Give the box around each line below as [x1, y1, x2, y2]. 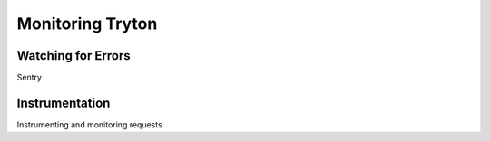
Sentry [16, 72, 43, 83]
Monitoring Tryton [16, 14, 158, 33]
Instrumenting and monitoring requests [16, 118, 162, 130]
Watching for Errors [16, 48, 131, 63]
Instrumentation [16, 95, 111, 110]
